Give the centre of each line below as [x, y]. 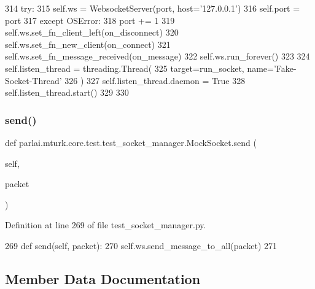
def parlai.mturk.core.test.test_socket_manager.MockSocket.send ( [131, 142]
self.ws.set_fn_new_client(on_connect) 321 [88, 44]
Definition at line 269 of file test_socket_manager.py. [106, 225]
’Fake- [285, 68]
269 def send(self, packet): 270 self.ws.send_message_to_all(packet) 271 [141, 245]
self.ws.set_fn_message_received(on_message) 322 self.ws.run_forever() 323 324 [157, 56]
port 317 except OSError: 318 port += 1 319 [90, 20]
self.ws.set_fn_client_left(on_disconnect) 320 [92, 32]
